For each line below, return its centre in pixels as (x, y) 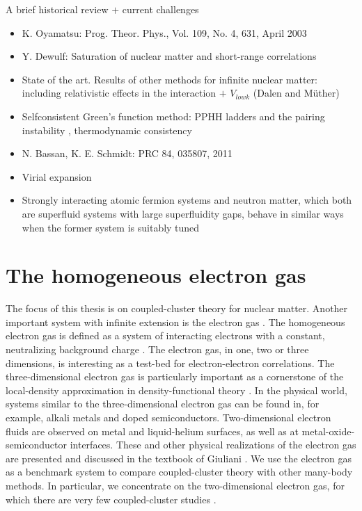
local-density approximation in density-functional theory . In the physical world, (176, 390)
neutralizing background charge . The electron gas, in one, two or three (157, 349)
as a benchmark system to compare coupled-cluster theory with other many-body (179, 472)
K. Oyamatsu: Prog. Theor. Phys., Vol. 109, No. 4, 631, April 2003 (164, 32)
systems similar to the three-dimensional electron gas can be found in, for (163, 404)
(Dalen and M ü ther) (296, 93)
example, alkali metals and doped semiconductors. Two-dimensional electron (168, 417)
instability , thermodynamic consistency (107, 130)
